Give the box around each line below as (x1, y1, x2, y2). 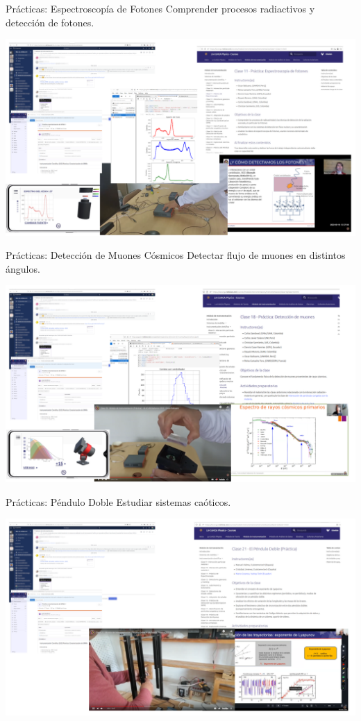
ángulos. (6, 261, 40, 275)
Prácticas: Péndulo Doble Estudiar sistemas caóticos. (6, 494, 231, 509)
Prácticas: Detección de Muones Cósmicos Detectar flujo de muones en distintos (6, 248, 346, 262)
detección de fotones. (6, 15, 94, 29)
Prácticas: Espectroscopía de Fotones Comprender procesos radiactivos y (6, 1, 315, 15)
